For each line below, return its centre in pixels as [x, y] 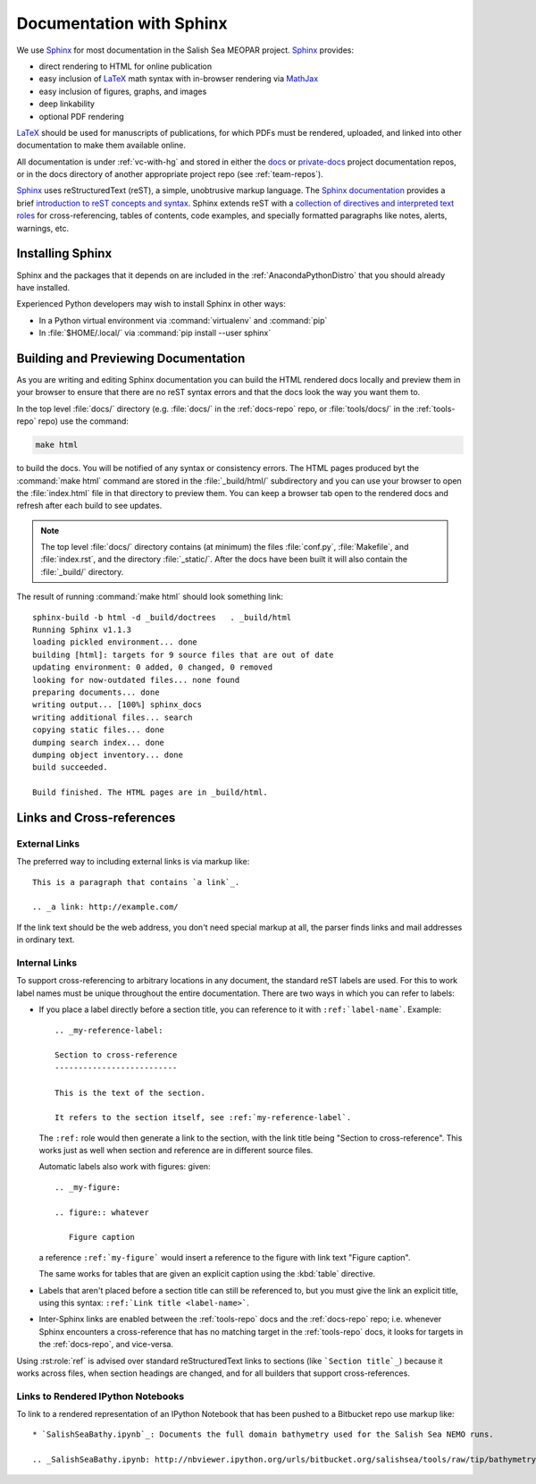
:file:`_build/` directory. [82, 571]
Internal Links [47, 963]
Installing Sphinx [64, 253]
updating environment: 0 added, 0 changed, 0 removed [152, 667]
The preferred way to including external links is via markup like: [133, 862]
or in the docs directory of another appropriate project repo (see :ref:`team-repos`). [170, 174]
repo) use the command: [84, 421]
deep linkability [67, 104]
